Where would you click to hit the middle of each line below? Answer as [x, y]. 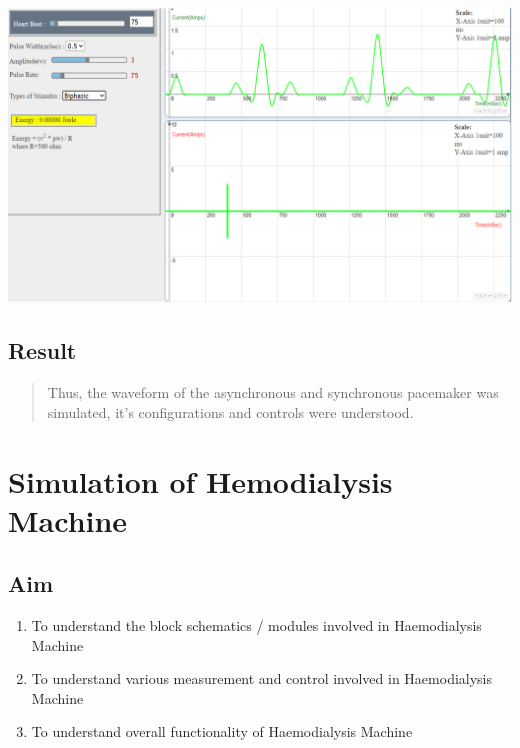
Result [42, 350]
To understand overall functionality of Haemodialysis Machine [222, 731]
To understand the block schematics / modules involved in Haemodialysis [256, 625]
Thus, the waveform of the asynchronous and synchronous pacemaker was [273, 392]
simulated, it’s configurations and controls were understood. [230, 411]
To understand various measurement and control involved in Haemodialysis [262, 678]
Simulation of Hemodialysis [200, 480]
